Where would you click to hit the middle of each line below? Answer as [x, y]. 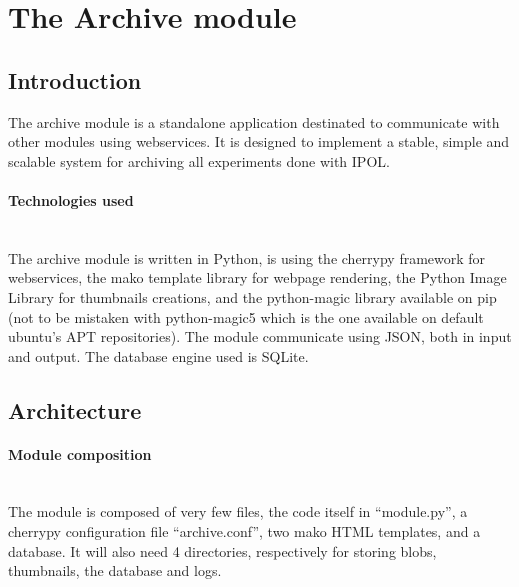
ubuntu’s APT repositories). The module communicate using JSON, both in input [260, 336]
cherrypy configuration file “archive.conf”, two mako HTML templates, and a [244, 531]
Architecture [75, 409]
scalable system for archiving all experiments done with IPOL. [199, 160]
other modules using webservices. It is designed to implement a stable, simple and [259, 141]
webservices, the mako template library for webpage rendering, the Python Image [257, 277]
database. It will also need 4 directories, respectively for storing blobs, [222, 550]
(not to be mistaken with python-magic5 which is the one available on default [246, 316]
